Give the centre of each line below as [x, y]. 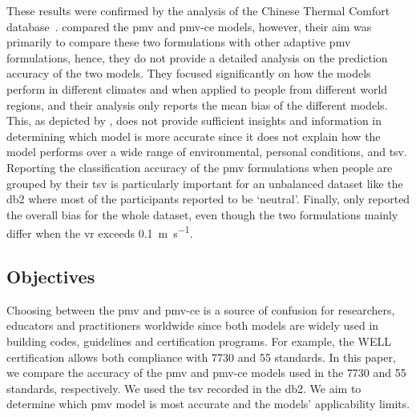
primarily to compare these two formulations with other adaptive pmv [179, 42]
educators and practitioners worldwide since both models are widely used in [193, 325]
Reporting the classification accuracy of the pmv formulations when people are [200, 167]
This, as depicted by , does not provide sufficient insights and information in [194, 120]
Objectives [51, 276]
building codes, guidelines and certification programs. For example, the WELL [199, 341]
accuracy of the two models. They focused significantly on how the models [189, 73]
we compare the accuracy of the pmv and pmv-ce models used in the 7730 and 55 [206, 373]
